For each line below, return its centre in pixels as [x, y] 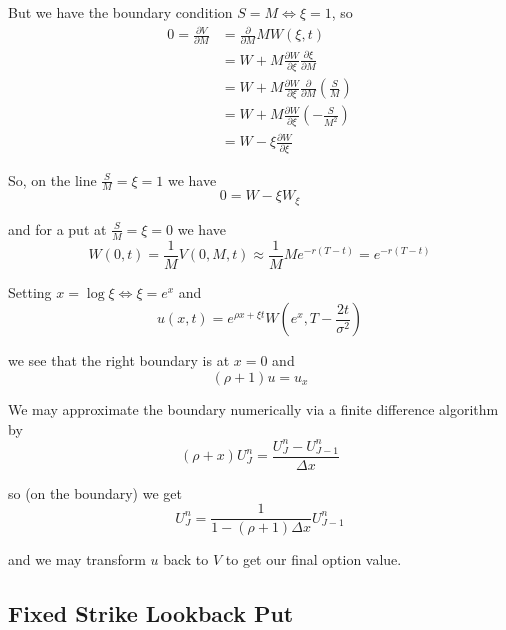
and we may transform [77, 559]
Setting [30, 291]
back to [186, 559]
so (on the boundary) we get [95, 492]
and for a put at [57, 228]
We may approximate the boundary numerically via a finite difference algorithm [253, 409]
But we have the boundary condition [120, 12]
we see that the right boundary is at [119, 360]
